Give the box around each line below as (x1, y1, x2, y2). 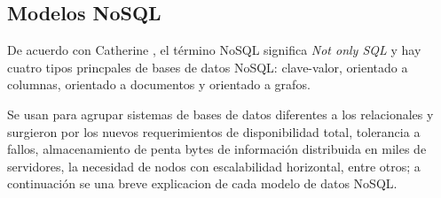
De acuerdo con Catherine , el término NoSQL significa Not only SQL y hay (7, 41, 421, 59)
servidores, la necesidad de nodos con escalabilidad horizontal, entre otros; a (7, 156, 421, 175)
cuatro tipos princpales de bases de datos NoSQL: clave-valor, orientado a (7, 57, 408, 76)
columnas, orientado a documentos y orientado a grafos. (7, 75, 311, 94)
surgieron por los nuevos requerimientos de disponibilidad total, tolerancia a (7, 122, 421, 141)
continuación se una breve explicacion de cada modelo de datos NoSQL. (7, 174, 398, 193)
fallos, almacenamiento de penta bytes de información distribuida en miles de (7, 140, 427, 158)
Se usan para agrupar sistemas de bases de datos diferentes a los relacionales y (7, 104, 434, 123)
